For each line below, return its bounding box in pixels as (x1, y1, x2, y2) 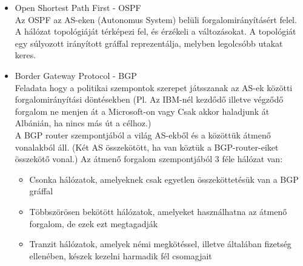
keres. (15, 49, 36, 61)
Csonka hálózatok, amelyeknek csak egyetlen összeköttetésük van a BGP (29, 172, 299, 185)
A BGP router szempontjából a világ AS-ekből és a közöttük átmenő (15, 128, 271, 141)
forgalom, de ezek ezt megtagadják (29, 217, 158, 230)
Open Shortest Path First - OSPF (15, 1, 141, 13)
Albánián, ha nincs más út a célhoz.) (15, 117, 151, 129)
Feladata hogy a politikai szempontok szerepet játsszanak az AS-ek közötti (15, 81, 293, 94)
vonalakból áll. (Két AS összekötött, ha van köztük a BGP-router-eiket (15, 140, 279, 153)
